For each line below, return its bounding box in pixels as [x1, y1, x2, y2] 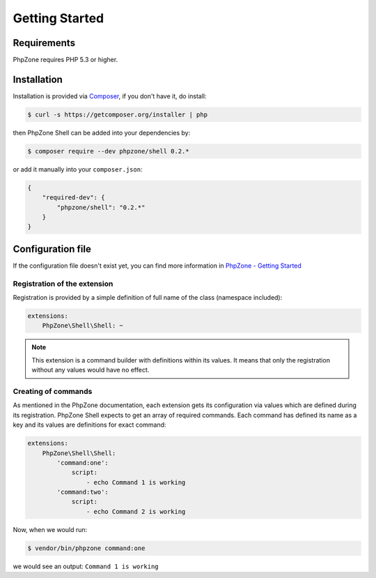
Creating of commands [13, 387, 93, 396]
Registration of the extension [13, 279, 113, 289]
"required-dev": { [42, 194, 105, 201]
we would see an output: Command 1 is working [13, 562, 159, 570]
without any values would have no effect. [31, 366, 150, 374]
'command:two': [56, 488, 109, 496]
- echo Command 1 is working [86, 478, 186, 486]
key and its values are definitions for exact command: [13, 420, 166, 429]
